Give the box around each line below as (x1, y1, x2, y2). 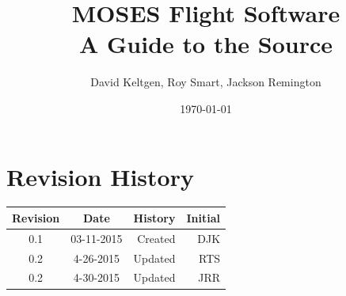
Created (137, 230, 176, 246)
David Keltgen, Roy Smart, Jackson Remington (90, 74, 321, 90)
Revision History (6, 160, 194, 192)
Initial (186, 209, 221, 226)
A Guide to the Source (78, 28, 333, 60)
